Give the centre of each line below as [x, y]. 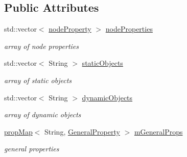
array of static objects [38, 80]
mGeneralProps [158, 131]
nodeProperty [70, 29]
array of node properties [42, 46]
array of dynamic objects [43, 114]
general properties [32, 149]
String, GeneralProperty [82, 131]
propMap [18, 131]
